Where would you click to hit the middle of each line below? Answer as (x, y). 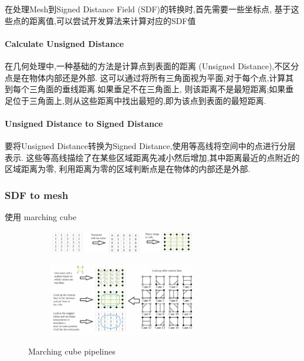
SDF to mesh (37, 195)
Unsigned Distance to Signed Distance (84, 123)
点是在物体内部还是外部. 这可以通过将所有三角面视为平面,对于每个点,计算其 (149, 77)
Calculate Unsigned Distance (64, 43)
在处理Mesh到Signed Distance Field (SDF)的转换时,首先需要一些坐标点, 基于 (148, 9)
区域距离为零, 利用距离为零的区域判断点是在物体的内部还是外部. (128, 169)
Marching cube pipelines (72, 351)
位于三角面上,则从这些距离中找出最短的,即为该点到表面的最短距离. (139, 100)
